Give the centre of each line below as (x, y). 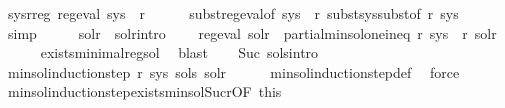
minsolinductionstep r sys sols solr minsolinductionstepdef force (233, 71)
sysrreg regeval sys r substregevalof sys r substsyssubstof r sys (233, 13)
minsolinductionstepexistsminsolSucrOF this (144, 91)
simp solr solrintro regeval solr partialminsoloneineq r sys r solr (252, 32)
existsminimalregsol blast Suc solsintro (179, 52)
